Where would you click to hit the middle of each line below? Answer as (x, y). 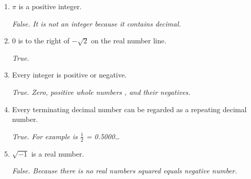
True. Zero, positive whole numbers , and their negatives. (101, 92)
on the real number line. (129, 41)
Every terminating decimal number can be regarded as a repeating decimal (129, 109)
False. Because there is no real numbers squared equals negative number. (124, 171)
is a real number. (58, 153)
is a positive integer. (50, 6)
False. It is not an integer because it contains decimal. (96, 23)
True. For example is (45, 136)
